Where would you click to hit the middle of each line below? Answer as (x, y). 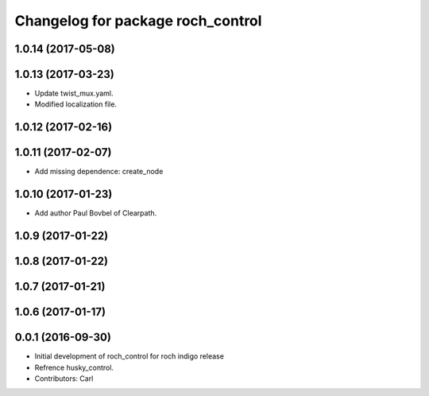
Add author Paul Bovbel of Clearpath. (96, 213)
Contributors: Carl (64, 379)
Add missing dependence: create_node (99, 172)
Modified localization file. (76, 104)
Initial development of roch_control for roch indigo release (129, 356)
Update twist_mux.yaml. (74, 93)
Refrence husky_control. (74, 367)
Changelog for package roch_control (138, 21)
